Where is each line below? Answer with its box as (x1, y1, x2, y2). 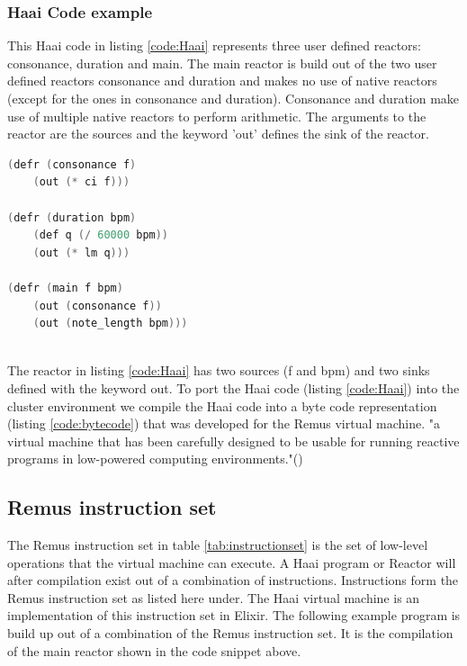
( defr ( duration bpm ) (7, 211, 137, 224)
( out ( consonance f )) (32, 299, 162, 312)
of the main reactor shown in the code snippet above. (7, 641, 301, 660)
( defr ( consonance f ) (7, 157, 137, 171)
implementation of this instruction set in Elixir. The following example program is (7, 606, 461, 625)
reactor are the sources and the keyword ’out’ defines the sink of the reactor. (7, 124, 429, 143)
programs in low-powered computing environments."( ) (7, 449, 303, 468)
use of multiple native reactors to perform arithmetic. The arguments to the (7, 106, 427, 125)
